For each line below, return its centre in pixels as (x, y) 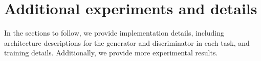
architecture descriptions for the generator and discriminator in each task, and (127, 42)
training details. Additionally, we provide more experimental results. (111, 53)
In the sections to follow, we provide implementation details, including (114, 33)
